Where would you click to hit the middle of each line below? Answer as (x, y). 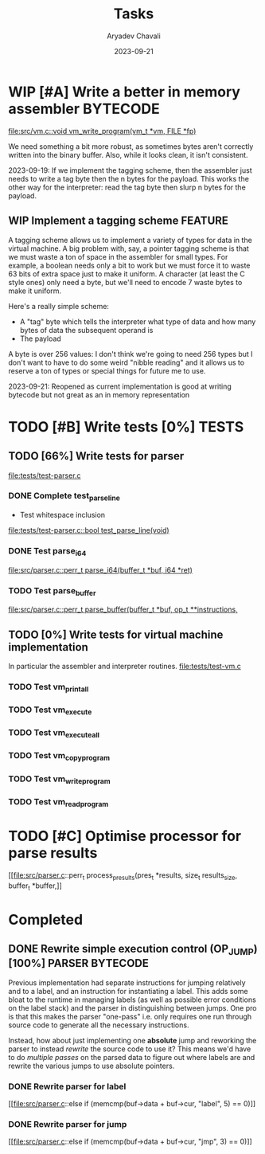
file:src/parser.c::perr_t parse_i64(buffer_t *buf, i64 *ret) (101, 569)
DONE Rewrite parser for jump (68, 1125)
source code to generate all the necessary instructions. (99, 1025)
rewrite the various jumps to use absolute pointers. (92, 1066)
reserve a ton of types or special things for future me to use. (107, 370)
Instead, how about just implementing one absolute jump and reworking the (132, 1040)
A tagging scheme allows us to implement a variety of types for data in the (130, 240)
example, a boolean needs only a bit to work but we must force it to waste (129, 265)
